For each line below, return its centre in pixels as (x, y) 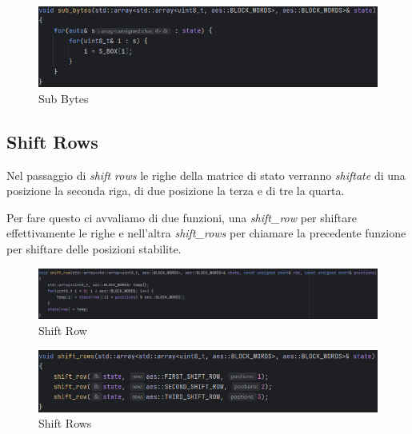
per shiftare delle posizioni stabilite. (94, 249)
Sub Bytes (64, 98)
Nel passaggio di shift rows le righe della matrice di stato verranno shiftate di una (206, 175)
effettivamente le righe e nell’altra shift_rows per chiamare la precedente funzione (206, 233)
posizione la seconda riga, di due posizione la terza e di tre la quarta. (176, 191)
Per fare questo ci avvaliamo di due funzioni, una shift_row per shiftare (182, 217)
